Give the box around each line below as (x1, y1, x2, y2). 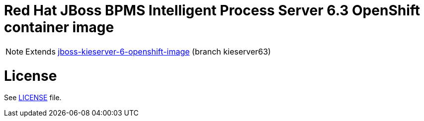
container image (4, 19, 114, 36)
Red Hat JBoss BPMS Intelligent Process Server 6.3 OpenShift (4, 2, 421, 19)
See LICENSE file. (4, 93, 62, 102)
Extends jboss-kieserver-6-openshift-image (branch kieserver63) (25, 46, 271, 57)
